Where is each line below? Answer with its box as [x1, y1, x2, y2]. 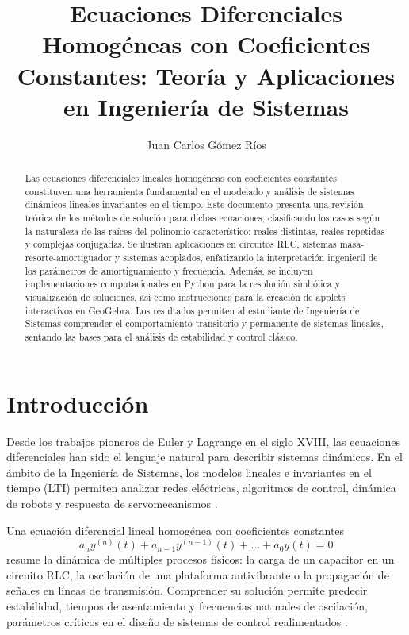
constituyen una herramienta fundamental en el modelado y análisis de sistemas [25, 184, 354, 198]
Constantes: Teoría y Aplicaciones [17, 59, 396, 91]
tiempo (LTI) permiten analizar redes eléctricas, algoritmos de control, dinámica [6, 479, 396, 496]
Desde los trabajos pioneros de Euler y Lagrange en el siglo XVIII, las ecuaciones [6, 433, 401, 449]
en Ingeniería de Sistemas [63, 90, 349, 122]
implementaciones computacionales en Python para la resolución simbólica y [25, 277, 340, 291]
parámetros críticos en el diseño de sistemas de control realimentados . [6, 613, 348, 629]
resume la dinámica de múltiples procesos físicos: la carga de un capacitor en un [6, 551, 395, 568]
